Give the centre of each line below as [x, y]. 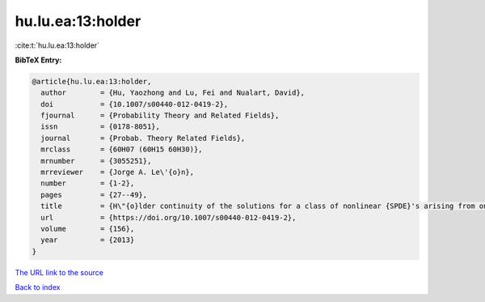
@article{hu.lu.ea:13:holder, [92, 81]
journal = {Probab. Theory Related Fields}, [143, 138]
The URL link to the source [59, 272]
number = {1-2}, [88, 183]
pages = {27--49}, [94, 195]
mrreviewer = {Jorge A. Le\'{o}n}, [117, 172]
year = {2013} [88, 240]
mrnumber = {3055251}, [96, 161]
